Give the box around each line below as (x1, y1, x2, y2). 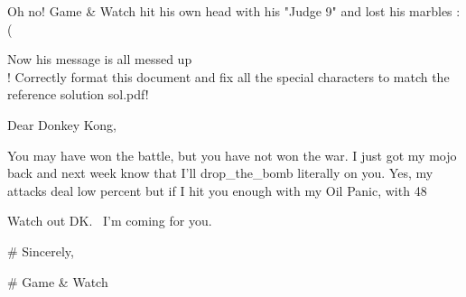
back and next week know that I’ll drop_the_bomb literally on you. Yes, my (7, 163, 433, 182)
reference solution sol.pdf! (7, 85, 149, 104)
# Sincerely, (7, 241, 74, 260)
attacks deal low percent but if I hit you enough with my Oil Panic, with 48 (7, 181, 427, 200)
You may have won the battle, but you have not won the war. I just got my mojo (7, 145, 457, 164)
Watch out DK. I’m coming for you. (7, 211, 212, 230)
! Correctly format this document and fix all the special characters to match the (7, 67, 450, 86)
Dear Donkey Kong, (7, 115, 116, 134)
